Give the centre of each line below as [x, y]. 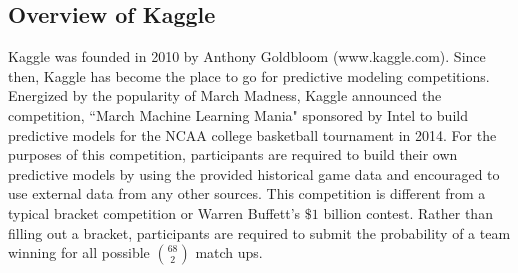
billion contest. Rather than [408, 212]
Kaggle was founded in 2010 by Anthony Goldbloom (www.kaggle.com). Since [247, 56]
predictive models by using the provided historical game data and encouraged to [254, 173]
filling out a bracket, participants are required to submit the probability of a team [259, 232]
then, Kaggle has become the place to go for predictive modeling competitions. [249, 75]
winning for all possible [79, 252]
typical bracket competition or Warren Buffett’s [154, 212]
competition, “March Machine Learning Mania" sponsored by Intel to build [238, 114]
